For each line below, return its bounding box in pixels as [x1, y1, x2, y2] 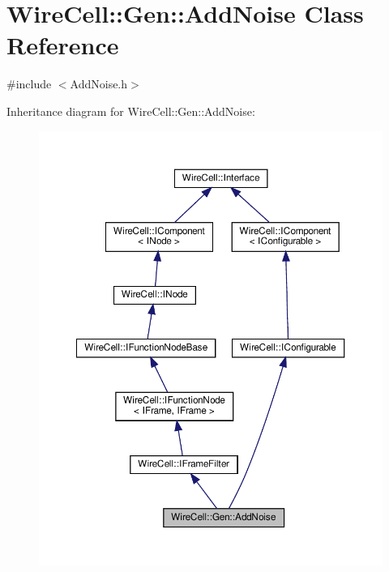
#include [6, 75, 52, 92]
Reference [6, 28, 119, 62]
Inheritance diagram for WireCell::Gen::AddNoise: [6, 102, 255, 119]
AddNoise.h [70, 75, 128, 92]
